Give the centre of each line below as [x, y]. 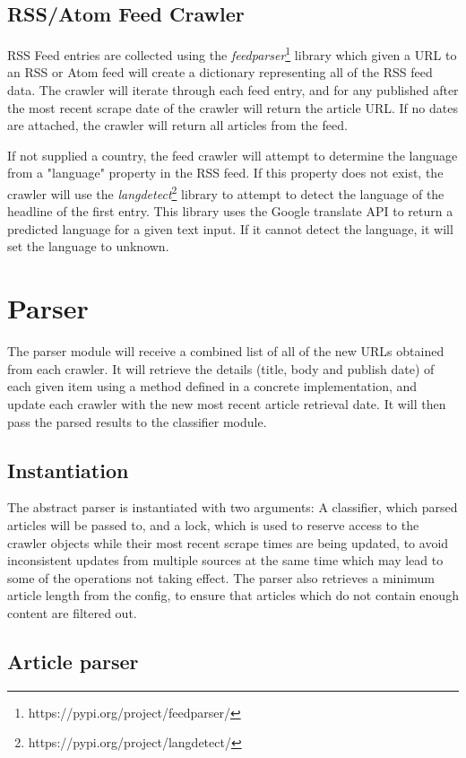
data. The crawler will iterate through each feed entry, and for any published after [233, 90]
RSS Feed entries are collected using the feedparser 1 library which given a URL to [232, 53]
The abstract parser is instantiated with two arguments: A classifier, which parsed [233, 507]
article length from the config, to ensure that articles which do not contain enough [233, 595]
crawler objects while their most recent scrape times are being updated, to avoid [228, 542]
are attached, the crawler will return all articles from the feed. [177, 125]
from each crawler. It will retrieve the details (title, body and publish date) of [221, 368]
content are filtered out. [72, 612]
